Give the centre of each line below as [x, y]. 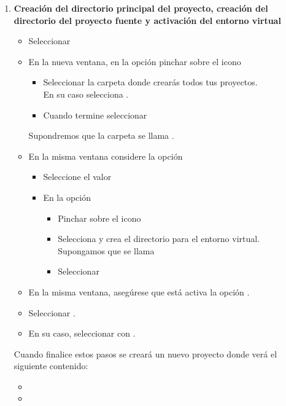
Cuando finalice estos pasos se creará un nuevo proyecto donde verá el [145, 353]
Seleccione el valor [77, 177]
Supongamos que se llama [106, 250]
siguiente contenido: [51, 366]
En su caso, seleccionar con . [82, 333]
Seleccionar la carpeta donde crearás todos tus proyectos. [150, 82]
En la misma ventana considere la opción [106, 156]
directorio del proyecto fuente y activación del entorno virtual [147, 20]
